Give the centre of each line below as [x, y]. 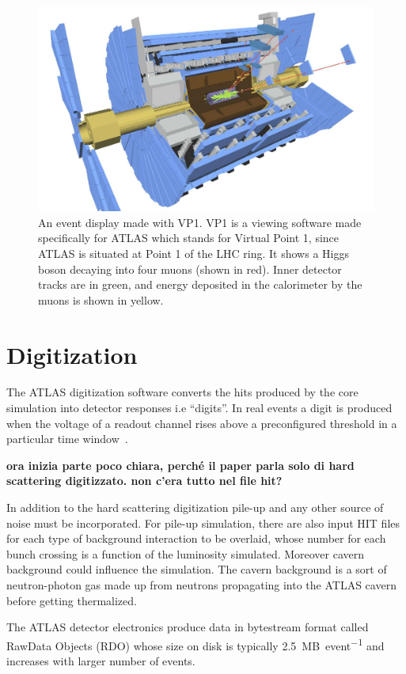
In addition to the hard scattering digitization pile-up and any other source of [195, 507]
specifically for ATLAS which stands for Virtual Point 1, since [189, 238]
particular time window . [67, 439]
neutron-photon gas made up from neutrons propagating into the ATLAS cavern [201, 585]
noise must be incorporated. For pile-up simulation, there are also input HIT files [203, 523]
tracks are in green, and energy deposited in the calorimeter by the [200, 284]
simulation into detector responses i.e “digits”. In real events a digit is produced [199, 408]
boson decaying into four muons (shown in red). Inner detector [190, 269]
